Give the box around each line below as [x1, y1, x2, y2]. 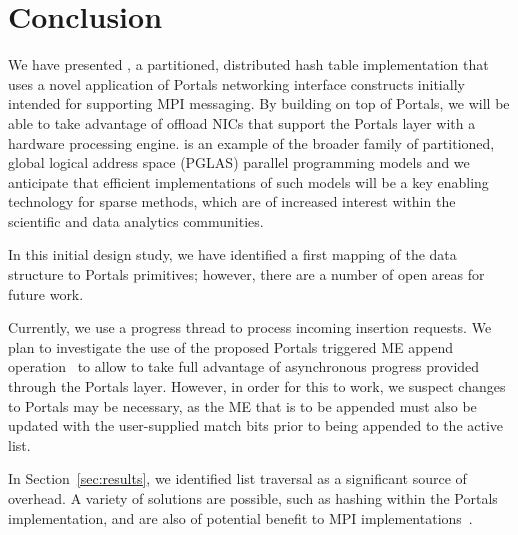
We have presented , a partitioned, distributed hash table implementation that [8, 54, 489, 75]
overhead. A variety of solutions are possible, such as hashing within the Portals [8, 488, 498, 508]
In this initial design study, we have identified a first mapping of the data [8, 244, 457, 265]
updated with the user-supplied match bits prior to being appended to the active [8, 415, 504, 436]
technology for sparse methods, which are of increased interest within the [8, 191, 456, 212]
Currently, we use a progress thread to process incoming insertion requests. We [8, 317, 492, 338]
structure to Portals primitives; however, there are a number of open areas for [8, 264, 485, 285]
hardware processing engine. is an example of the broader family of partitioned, [8, 132, 495, 153]
